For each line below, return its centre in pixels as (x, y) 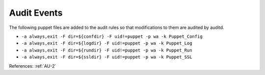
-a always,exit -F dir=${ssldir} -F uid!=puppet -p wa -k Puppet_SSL (107, 57)
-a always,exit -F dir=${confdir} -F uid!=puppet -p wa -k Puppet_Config (112, 36)
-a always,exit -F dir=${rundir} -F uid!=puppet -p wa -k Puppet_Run (107, 50)
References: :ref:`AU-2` (33, 66)
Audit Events (36, 13)
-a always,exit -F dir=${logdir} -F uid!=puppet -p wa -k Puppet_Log (107, 43)
